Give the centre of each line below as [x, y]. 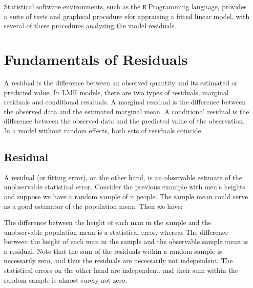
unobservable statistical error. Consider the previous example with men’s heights [125, 187]
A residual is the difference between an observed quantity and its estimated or [121, 82]
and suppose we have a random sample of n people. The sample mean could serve [126, 196]
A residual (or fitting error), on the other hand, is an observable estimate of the [123, 177]
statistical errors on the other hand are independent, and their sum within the [121, 270]
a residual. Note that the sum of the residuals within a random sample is [113, 251]
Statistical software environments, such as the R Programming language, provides [125, 6]
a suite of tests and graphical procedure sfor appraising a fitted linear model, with [127, 16]
